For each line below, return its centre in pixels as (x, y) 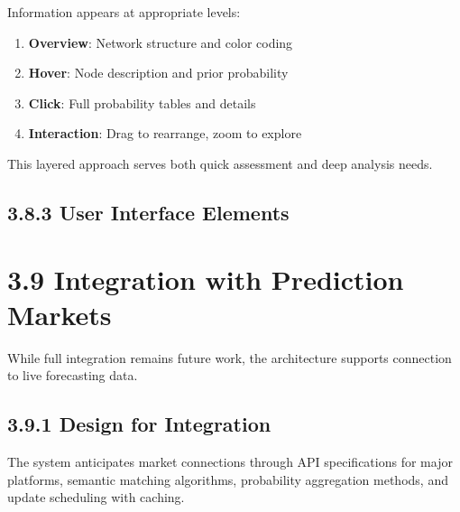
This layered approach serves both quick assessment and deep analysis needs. (220, 163)
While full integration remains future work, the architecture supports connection (230, 357)
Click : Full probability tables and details (142, 102)
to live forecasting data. (73, 375)
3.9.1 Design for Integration (139, 424)
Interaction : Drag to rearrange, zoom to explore (165, 133)
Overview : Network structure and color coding (161, 42)
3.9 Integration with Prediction (206, 279)
